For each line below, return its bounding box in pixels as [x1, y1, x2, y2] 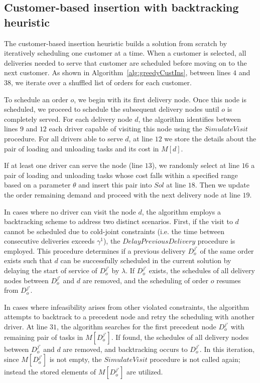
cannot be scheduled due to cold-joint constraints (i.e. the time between [4, 226, 224, 236]
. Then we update [195, 179, 249, 190]
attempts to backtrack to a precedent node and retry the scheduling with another [4, 311, 254, 322]
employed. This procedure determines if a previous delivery [4, 245, 186, 256]
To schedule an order [4, 94, 68, 104]
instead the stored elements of [4, 366, 96, 377]
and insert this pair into [78, 179, 152, 190]
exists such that [4, 255, 52, 266]
